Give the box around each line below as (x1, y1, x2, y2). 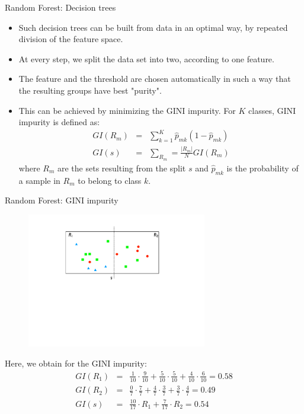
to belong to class (78, 174, 142, 186)
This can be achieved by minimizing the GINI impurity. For (18, 104, 236, 116)
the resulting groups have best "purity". (18, 84, 162, 96)
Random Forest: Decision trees (5, 1, 116, 13)
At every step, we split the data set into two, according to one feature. (18, 52, 274, 65)
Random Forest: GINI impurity (5, 194, 119, 206)
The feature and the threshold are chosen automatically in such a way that (18, 72, 291, 85)
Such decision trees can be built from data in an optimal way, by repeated (18, 21, 288, 33)
